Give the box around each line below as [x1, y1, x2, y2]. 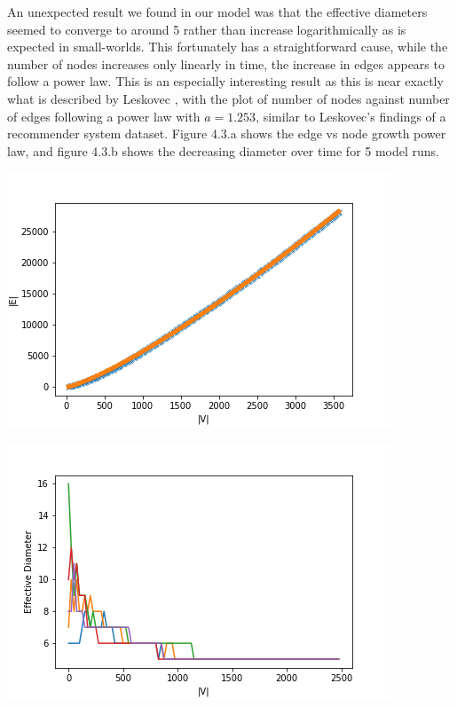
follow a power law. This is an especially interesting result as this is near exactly [7, 72, 444, 90]
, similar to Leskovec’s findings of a [256, 106, 446, 125]
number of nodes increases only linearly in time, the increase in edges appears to [7, 54, 445, 73]
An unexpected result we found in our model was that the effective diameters [7, 3, 428, 20]
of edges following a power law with [7, 106, 201, 125]
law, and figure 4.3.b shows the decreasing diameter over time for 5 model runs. [7, 141, 440, 160]
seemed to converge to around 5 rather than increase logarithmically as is [7, 20, 406, 38]
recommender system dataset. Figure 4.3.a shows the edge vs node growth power [7, 124, 446, 143]
